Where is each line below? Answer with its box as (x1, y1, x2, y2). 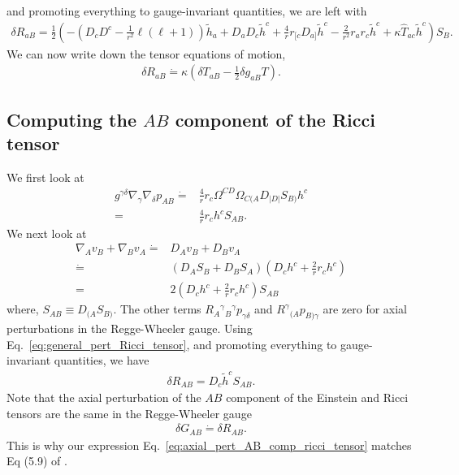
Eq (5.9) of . (6, 452, 67, 469)
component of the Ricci (175, 106, 375, 132)
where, (6, 300, 39, 317)
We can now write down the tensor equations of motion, (6, 45, 286, 62)
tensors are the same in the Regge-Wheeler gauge (6, 404, 252, 421)
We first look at (6, 168, 84, 185)
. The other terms (113, 300, 201, 317)
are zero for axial (323, 300, 408, 317)
